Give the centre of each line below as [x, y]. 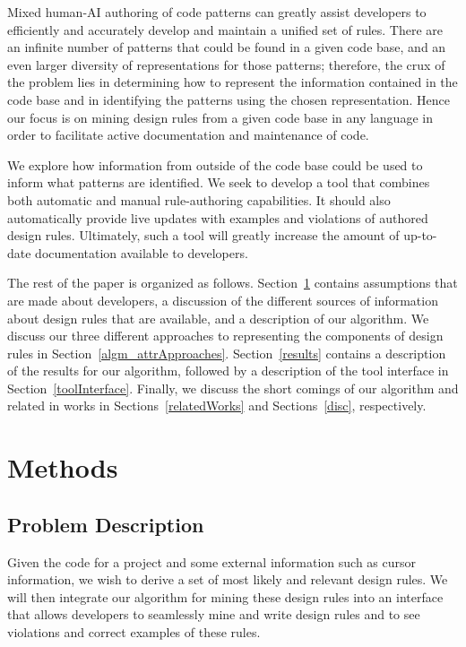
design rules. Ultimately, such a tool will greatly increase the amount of [203, 235]
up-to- [420, 235]
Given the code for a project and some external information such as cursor [212, 561]
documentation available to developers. [142, 252]
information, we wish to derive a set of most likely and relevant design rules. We [228, 579]
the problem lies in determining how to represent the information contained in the [233, 82]
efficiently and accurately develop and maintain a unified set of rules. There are [225, 29]
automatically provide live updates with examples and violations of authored [218, 217]
